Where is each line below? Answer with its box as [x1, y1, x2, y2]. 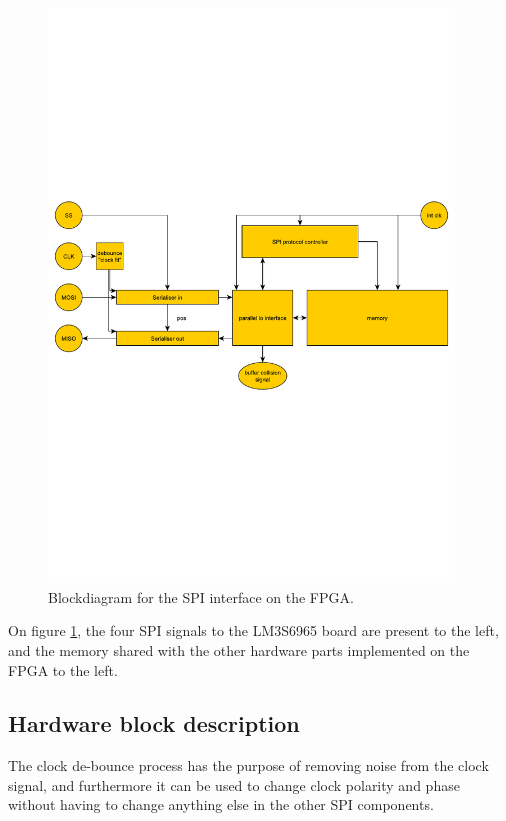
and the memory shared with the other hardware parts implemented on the [8, 639, 470, 660]
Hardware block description [8, 708, 300, 739]
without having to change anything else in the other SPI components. [8, 794, 434, 815]
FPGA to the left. [8, 659, 118, 680]
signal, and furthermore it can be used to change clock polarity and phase [8, 774, 460, 795]
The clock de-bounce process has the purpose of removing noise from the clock [8, 755, 489, 776]
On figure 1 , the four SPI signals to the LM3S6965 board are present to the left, [8, 620, 499, 641]
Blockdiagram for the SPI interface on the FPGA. [48, 586, 354, 607]
